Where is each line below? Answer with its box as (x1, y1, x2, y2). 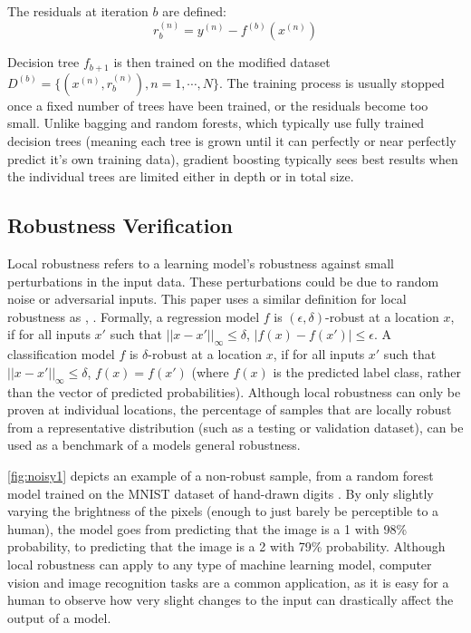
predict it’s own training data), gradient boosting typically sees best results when (7, 149, 458, 168)
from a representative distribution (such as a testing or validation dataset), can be (7, 417, 464, 436)
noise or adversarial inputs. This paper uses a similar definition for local (7, 289, 407, 308)
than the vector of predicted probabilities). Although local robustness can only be (7, 382, 461, 401)
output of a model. (7, 608, 111, 627)
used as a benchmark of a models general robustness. (7, 435, 301, 454)
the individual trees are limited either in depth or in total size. (7, 167, 354, 186)
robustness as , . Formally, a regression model (7, 307, 260, 326)
